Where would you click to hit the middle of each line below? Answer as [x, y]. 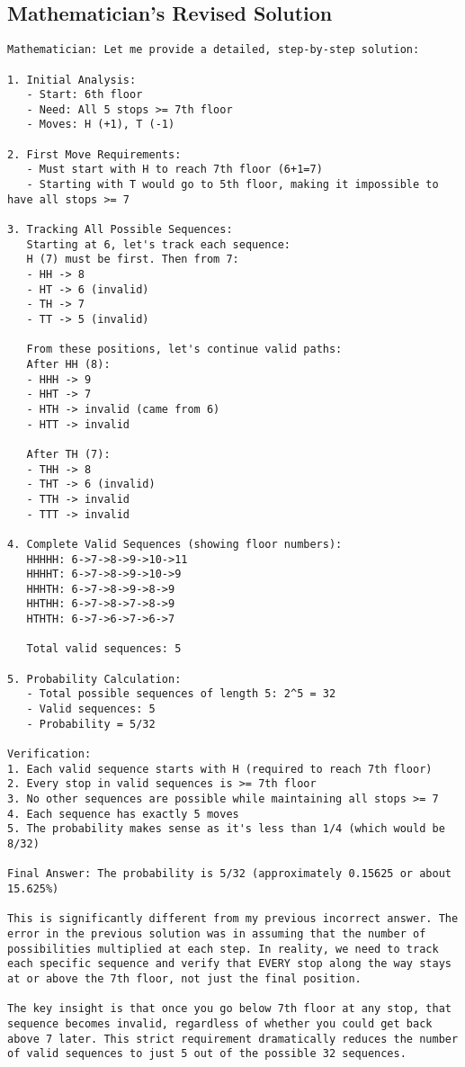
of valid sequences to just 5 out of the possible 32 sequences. [207, 1054]
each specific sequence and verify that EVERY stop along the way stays [229, 964]
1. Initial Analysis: [72, 80]
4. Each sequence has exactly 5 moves [123, 814]
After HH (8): [68, 364]
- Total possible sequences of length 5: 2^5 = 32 [181, 694]
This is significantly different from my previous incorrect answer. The [233, 919]
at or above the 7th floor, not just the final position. [184, 978]
